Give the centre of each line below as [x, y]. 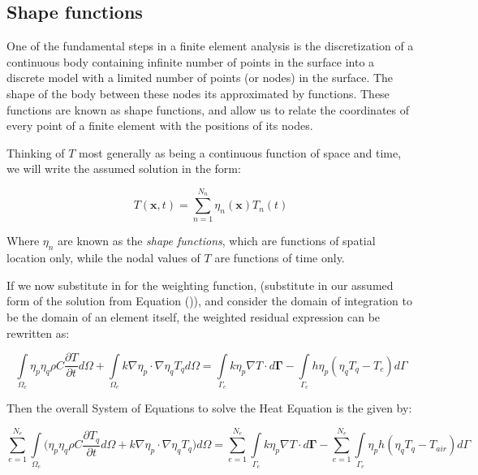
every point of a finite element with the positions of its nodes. [160, 125]
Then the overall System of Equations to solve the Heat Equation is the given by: [209, 408]
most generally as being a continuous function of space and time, [240, 152]
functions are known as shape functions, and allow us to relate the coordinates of [208, 109]
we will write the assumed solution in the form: [124, 168]
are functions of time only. [280, 258]
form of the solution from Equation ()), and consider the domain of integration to [209, 301]
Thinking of [36, 152]
